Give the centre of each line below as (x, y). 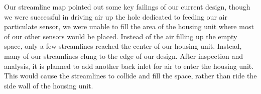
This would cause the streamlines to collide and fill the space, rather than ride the (130, 76)
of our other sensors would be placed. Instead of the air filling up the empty (121, 36)
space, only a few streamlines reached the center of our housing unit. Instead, (123, 46)
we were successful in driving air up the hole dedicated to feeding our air (116, 16)
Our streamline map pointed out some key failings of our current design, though (127, 7)
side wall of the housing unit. (49, 85)
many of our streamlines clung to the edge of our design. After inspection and (124, 56)
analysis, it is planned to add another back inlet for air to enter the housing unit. (129, 66)
